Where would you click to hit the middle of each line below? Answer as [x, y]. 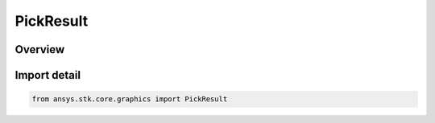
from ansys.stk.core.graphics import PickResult [130, 99]
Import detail [48, 75]
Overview [40, 49]
